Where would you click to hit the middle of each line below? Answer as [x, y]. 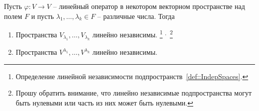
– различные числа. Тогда [136, 16]
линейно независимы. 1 [128, 34]
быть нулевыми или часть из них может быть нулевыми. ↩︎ [104, 103]
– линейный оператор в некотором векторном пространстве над [149, 6]
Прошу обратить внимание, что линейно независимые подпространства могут [134, 93]
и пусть [43, 16]
